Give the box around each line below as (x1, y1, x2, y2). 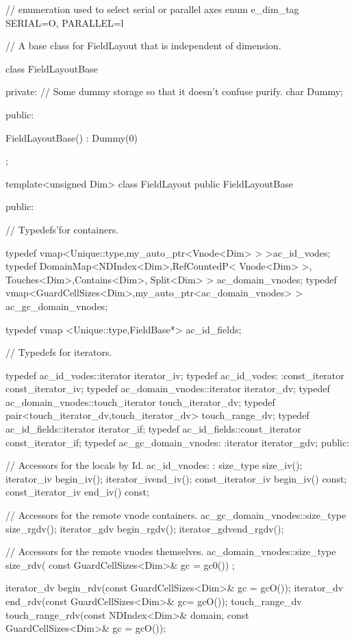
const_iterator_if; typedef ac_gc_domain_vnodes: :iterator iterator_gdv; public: (5, 435, 350, 449)
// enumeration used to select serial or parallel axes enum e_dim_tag (5, 2, 299, 16)
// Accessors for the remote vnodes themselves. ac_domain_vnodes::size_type (5, 544, 336, 559)
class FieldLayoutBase (5, 61, 98, 75)
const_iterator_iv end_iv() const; (5, 485, 149, 499)
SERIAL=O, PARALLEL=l (5, 15, 124, 29)
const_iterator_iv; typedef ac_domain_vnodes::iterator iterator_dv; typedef (5, 381, 330, 396)
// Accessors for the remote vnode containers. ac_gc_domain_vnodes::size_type (5, 508, 346, 522)
